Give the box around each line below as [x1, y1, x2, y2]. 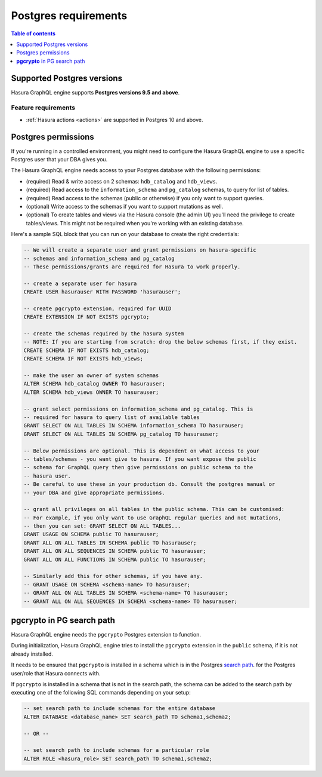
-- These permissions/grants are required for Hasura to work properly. [23, 263, 241, 270]
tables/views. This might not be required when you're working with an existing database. [26, 219, 244, 227]
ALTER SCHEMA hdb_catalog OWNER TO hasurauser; [23, 380, 165, 387]
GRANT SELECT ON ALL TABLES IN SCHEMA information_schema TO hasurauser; [23, 422, 244, 429]
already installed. [11, 650, 54, 657]
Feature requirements [11, 103, 76, 112]
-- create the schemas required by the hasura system [23, 331, 184, 337]
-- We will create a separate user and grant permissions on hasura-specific [23, 247, 256, 253]
